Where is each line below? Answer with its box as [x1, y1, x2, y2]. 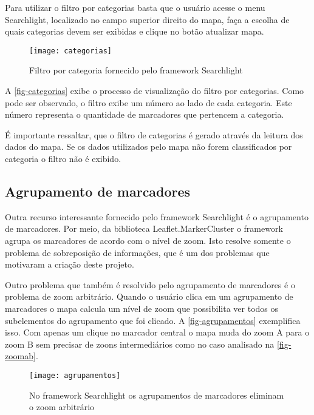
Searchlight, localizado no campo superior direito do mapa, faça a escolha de [5, 13, 290, 25]
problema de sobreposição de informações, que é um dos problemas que [5, 246, 270, 258]
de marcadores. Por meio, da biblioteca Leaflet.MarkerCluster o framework [5, 222, 283, 235]
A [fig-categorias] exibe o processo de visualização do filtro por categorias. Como [5, 84, 304, 97]
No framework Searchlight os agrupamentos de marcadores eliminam [29, 388, 284, 401]
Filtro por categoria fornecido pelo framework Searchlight [29, 64, 243, 76]
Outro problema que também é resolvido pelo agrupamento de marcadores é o [5, 278, 295, 291]
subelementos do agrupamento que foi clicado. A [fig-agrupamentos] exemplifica [5, 314, 301, 326]
